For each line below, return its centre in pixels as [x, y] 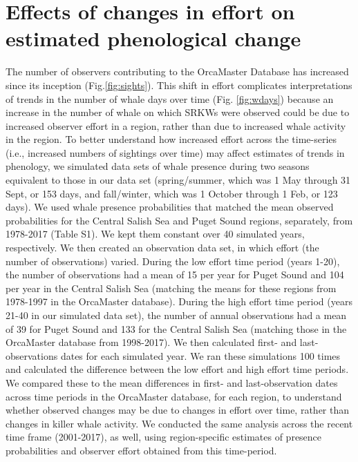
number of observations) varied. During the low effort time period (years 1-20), [173, 261]
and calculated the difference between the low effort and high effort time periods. [177, 369]
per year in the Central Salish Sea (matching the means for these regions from [171, 288]
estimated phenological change [153, 38]
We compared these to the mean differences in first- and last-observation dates [172, 382]
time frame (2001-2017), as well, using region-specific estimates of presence [164, 437]
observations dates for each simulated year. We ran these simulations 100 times [173, 355]
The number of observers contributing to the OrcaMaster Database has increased [177, 71]
